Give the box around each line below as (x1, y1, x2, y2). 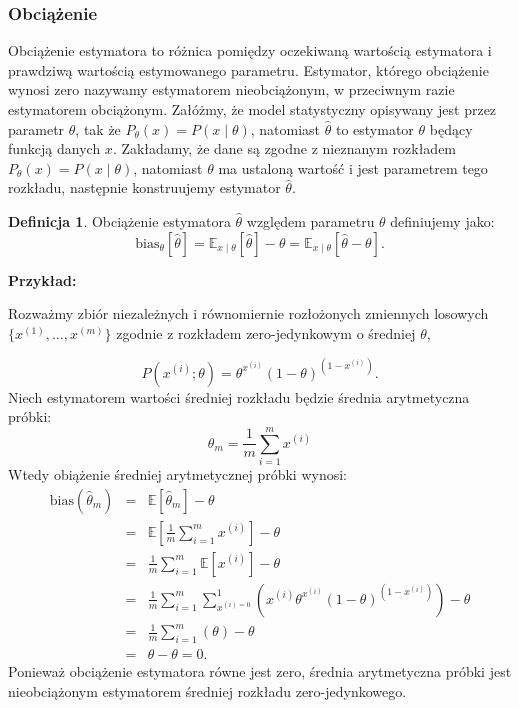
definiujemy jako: (390, 210, 495, 231)
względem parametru (246, 210, 375, 231)
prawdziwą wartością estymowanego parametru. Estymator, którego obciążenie (8, 59, 489, 80)
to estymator (335, 118, 414, 139)
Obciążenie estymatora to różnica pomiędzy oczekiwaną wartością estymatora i (8, 40, 492, 61)
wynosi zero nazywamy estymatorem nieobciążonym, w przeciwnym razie (8, 79, 455, 100)
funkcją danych (8, 138, 101, 159)
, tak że (75, 118, 121, 139)
